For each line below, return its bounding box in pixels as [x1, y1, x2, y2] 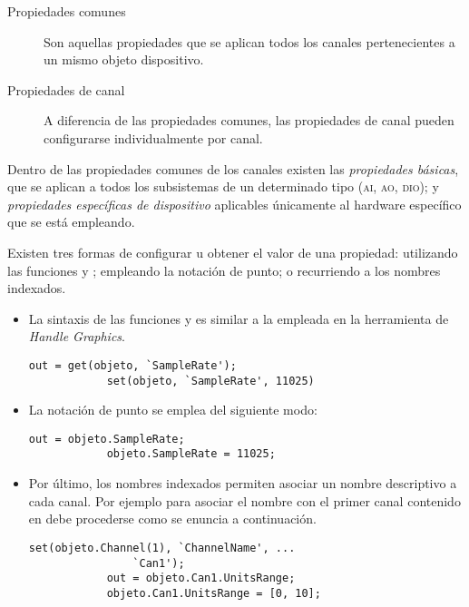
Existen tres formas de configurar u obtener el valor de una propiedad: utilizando [7, 242, 458, 261]
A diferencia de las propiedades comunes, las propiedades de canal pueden [44, 111, 454, 130]
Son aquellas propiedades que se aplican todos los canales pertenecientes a [44, 32, 455, 51]
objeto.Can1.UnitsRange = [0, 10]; [106, 586, 321, 600]
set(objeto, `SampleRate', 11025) [106, 374, 315, 387]
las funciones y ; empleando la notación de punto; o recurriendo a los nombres [7, 260, 441, 279]
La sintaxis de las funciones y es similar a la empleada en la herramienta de [28, 308, 449, 328]
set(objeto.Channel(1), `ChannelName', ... [28, 541, 296, 554]
